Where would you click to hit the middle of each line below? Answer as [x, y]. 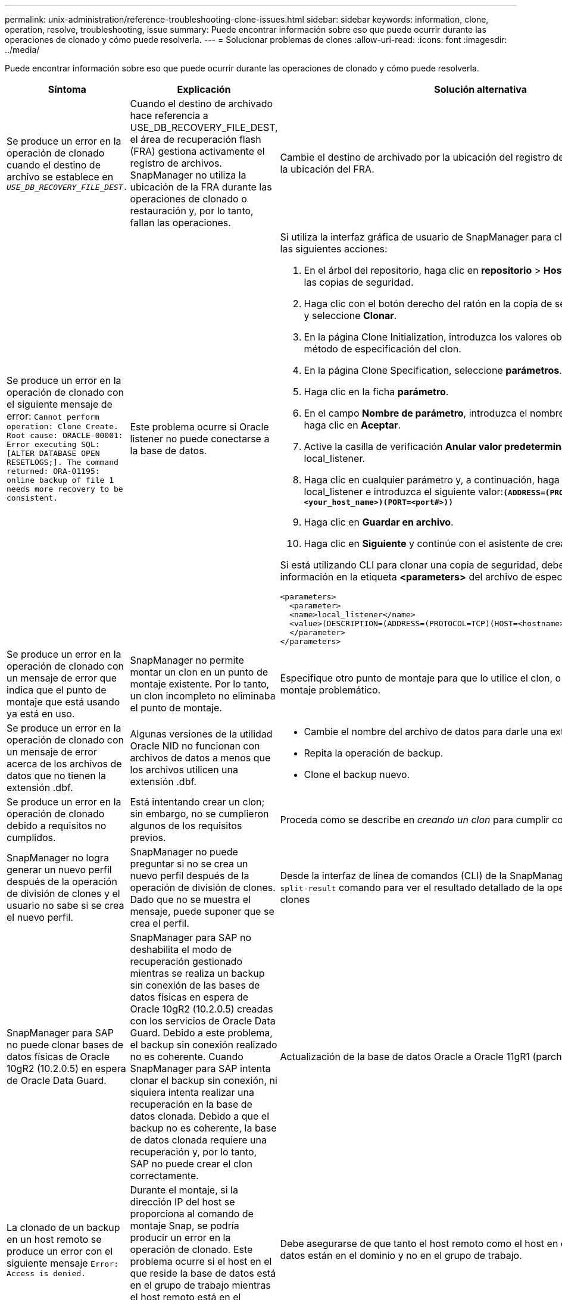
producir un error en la [180, 1237]
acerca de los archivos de [64, 764]
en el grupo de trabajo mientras [200, 1285]
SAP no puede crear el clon [191, 1164]
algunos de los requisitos [186, 826]
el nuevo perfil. [40, 917]
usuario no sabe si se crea [65, 905]
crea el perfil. [160, 923]
